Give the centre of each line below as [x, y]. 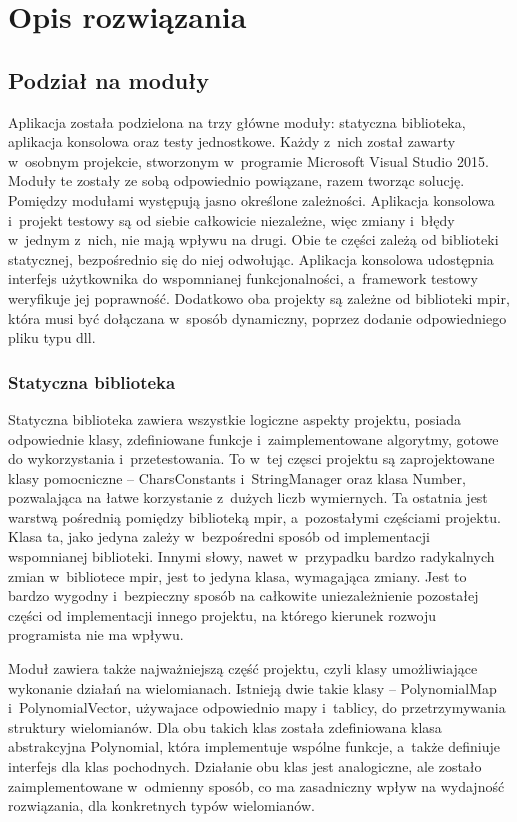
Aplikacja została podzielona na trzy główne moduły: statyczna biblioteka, [237, 121]
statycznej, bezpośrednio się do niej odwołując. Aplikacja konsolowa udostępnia [251, 258]
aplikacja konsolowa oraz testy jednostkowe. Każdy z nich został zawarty [232, 141]
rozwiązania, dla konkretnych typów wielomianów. [161, 805]
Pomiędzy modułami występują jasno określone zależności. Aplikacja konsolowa [251, 199]
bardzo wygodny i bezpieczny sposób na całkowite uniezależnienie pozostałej [243, 595]
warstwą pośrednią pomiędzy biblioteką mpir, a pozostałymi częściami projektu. [254, 516]
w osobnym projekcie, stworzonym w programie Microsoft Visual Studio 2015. [248, 160]
